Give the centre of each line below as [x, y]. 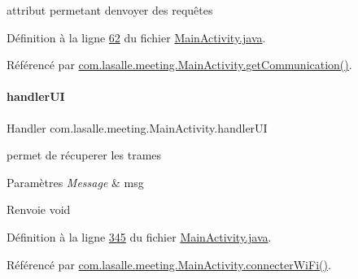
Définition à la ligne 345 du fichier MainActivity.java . [139, 236]
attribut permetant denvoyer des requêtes [110, 10]
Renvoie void [39, 209]
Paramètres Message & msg [75, 182]
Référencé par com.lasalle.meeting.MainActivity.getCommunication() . [179, 65]
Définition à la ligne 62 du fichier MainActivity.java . [136, 37]
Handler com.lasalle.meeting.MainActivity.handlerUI [137, 127]
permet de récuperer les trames [84, 155]
